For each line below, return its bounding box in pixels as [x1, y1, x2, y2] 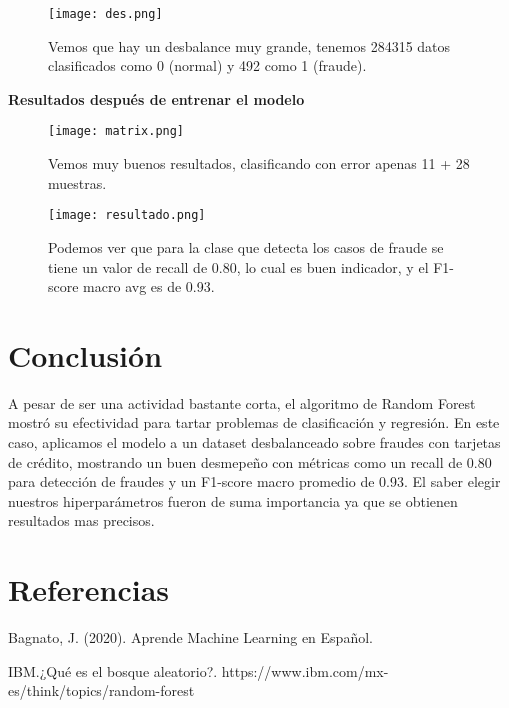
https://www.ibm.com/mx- [221, 660, 389, 681]
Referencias [8, 569, 170, 610]
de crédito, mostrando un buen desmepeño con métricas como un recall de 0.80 [8, 451, 492, 472]
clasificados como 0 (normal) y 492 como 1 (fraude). [48, 55, 367, 76]
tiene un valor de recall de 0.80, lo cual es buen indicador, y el [48, 256, 429, 277]
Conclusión [8, 334, 163, 375]
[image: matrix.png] [48, 124, 185, 139]
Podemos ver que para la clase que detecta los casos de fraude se [48, 236, 444, 257]
